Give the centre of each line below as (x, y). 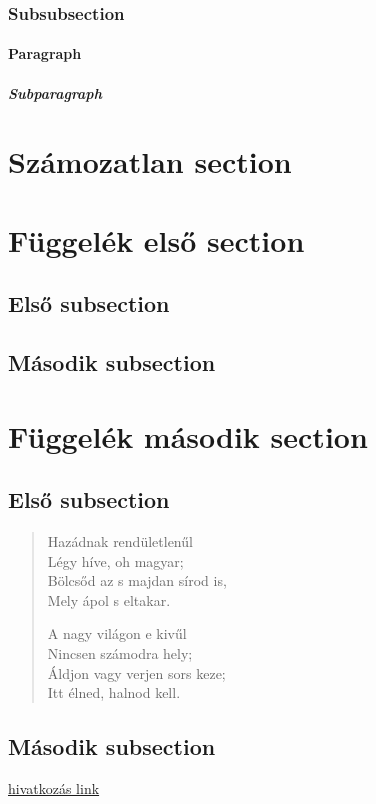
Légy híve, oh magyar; (115, 560)
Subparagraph (55, 92)
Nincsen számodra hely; (120, 653)
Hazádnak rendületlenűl (120, 541)
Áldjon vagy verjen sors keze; (136, 672)
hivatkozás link (54, 788)
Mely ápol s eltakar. (109, 599)
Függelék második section (188, 435)
